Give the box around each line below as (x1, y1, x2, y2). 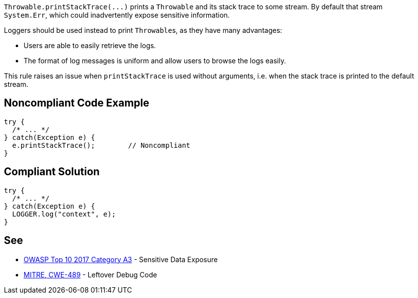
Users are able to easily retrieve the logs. (24, 41, 156, 50)
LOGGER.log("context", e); (12, 210, 116, 218)
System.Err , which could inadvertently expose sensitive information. (4, 11, 230, 19)
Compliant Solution (4, 165, 100, 178)
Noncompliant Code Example (4, 97, 149, 109)
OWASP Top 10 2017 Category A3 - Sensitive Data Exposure (24, 255, 218, 264)
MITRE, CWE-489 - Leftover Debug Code (24, 270, 157, 279)
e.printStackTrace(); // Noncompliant (12, 141, 191, 149)
